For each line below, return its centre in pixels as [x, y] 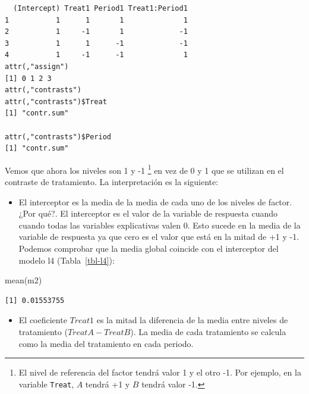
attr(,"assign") [37, 66]
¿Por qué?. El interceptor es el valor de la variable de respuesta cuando [148, 213]
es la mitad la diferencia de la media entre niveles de [192, 320]
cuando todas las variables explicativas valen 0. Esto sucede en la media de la [160, 225]
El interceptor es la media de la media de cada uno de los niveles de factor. [155, 201]
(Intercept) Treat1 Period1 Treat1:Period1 [100, 8]
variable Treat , [46, 384]
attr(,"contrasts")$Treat [56, 101]
